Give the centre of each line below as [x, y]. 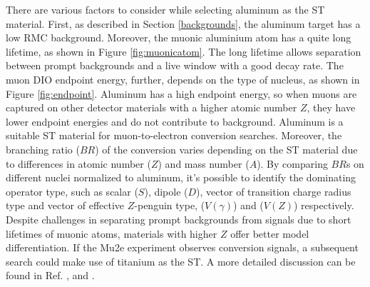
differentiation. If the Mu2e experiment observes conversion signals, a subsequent [182, 247]
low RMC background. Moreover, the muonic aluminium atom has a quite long [179, 37]
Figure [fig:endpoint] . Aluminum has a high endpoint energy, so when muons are [181, 93]
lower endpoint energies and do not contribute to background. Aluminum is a [175, 121]
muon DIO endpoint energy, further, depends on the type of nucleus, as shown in [183, 79]
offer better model [270, 233]
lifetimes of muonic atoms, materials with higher [112, 233]
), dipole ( [166, 191]
